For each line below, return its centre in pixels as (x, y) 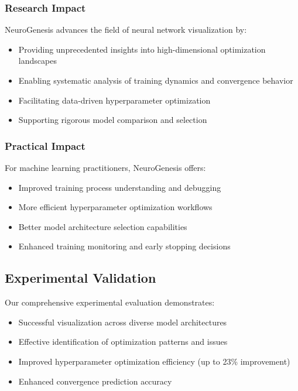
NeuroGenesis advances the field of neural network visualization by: (126, 30)
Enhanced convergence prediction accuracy (95, 381)
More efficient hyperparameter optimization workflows (115, 207)
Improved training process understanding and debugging (120, 187)
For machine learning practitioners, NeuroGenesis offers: (105, 167)
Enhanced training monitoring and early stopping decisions (124, 246)
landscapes (37, 61)
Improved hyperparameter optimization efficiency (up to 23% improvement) (154, 361)
